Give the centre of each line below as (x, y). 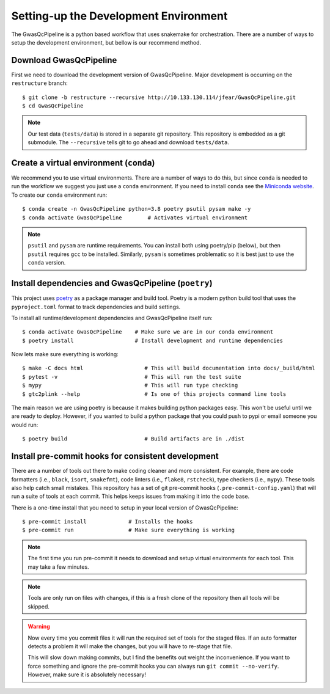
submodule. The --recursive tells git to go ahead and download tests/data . (128, 142)
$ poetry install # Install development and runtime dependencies (153, 340)
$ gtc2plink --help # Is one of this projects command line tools (154, 394)
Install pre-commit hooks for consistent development (115, 456)
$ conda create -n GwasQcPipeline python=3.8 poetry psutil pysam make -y (137, 209)
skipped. (39, 606)
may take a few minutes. (58, 567)
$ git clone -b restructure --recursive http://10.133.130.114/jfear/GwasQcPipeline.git (159, 97)
